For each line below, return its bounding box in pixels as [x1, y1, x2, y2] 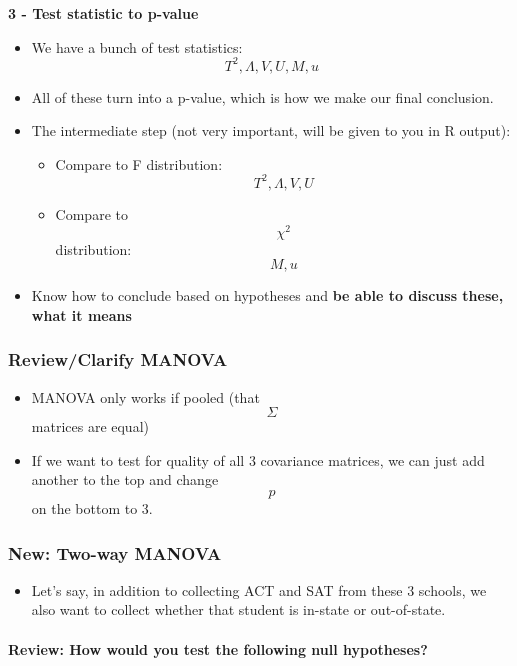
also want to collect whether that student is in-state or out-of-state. [31, 599, 446, 620]
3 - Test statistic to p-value [8, 3, 199, 23]
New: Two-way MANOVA [8, 540, 222, 565]
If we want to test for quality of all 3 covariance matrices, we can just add [31, 449, 485, 470]
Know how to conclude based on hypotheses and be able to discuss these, [31, 285, 504, 306]
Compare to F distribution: [55, 153, 223, 174]
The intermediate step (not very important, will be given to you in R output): [31, 120, 511, 141]
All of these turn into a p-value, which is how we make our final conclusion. [31, 86, 494, 107]
